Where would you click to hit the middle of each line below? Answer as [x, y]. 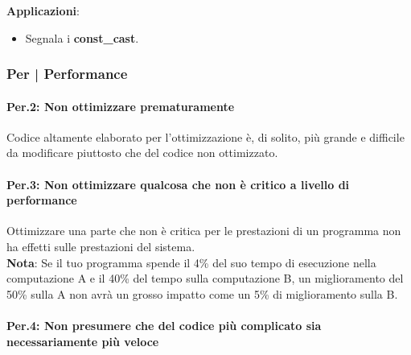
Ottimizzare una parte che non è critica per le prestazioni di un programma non [204, 231]
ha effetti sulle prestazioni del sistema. [101, 246]
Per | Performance [67, 74]
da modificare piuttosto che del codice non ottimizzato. [142, 153]
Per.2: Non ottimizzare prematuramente [121, 106]
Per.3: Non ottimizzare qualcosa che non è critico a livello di [178, 184]
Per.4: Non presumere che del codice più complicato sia [164, 325]
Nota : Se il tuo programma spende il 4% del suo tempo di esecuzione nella [191, 262]
